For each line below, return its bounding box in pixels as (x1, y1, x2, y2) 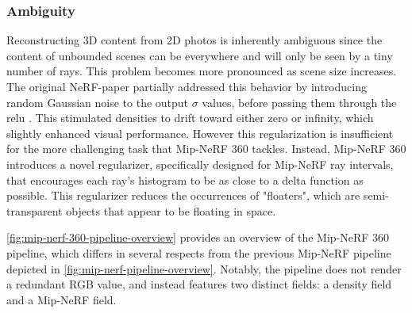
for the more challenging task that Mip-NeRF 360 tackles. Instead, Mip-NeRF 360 (6, 140, 406, 157)
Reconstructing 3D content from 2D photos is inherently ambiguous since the (6, 32, 383, 48)
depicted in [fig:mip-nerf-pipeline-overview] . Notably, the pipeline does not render (6, 260, 402, 277)
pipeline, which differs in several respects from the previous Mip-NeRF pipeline (6, 244, 391, 261)
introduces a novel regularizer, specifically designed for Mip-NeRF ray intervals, (6, 155, 394, 172)
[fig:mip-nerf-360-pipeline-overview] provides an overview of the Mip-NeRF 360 (6, 229, 390, 246)
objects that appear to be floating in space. (66, 202, 276, 219)
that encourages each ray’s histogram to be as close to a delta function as (6, 171, 364, 188)
